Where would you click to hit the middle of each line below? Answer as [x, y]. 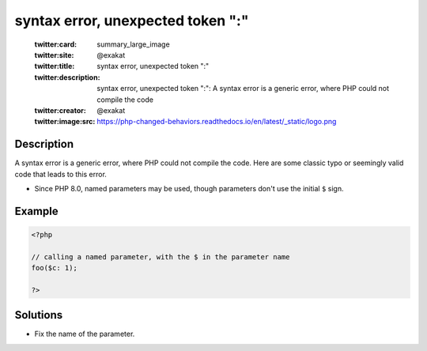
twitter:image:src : [65, 122]
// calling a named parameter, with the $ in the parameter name [161, 257]
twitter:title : [55, 66]
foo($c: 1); [55, 268]
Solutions [39, 315]
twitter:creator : [60, 110]
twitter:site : [54, 55]
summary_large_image [133, 44]
